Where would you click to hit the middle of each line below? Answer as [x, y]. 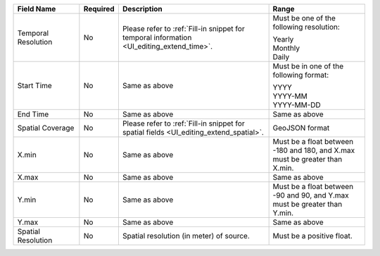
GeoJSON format [301, 128]
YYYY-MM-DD [297, 105]
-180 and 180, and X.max [314, 150]
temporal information [157, 37]
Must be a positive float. [313, 236]
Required [99, 9]
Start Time [34, 86]
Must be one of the [304, 18]
